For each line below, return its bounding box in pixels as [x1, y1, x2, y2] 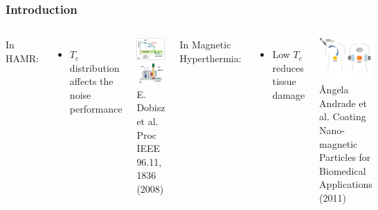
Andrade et [319, 95, 367, 110]
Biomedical [319, 163, 366, 178]
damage [272, 88, 305, 102]
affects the [69, 74, 114, 88]
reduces [272, 60, 304, 75]
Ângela [319, 82, 349, 97]
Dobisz [136, 100, 165, 115]
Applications [319, 177, 372, 191]
